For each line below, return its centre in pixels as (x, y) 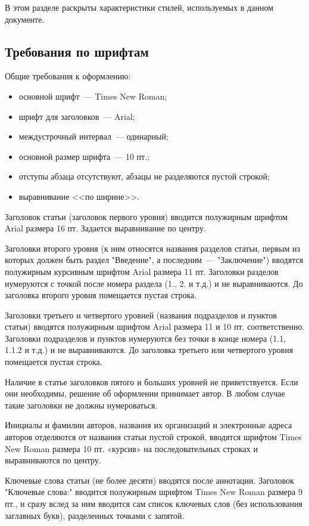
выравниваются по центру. (53, 460)
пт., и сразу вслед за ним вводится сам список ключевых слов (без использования (154, 504)
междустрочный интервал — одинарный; (93, 136)
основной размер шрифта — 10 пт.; (84, 156)
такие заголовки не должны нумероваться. (81, 405)
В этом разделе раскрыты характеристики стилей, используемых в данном (139, 7)
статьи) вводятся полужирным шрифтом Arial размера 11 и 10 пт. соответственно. (155, 327)
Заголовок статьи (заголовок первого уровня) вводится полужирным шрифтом (146, 216)
